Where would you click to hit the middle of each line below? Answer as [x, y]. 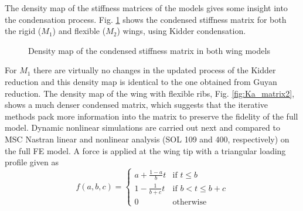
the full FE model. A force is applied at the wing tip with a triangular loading [145, 150]
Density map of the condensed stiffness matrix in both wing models [149, 50]
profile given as [32, 162]
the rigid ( [23, 31]
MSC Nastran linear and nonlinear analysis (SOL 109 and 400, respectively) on [147, 139]
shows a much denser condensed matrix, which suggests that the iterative [136, 105]
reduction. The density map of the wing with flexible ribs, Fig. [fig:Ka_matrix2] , [150, 93]
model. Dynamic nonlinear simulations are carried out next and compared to [142, 127]
